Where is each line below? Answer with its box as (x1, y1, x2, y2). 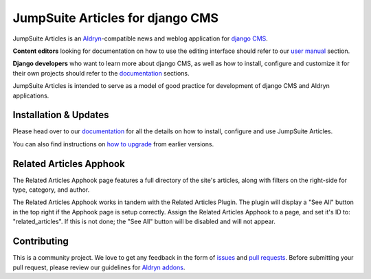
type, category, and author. (12, 186, 90, 194)
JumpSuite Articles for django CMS (12, 10, 219, 25)
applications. (12, 91, 49, 100)
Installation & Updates (12, 109, 109, 121)
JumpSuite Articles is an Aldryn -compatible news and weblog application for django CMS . (12, 34, 268, 43)
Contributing (12, 236, 69, 247)
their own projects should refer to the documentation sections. (12, 69, 190, 77)
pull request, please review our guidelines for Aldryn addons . (12, 263, 185, 271)
